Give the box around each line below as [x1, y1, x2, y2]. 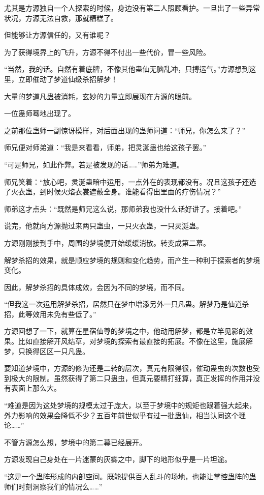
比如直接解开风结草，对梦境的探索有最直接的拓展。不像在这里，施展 [18, 336, 246, 346]
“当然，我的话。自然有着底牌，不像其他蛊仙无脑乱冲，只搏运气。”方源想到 [4, 64, 249, 74]
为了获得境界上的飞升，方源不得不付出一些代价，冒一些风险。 [4, 46, 210, 57]
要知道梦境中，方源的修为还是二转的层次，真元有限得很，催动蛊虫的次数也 [4, 363, 253, 373]
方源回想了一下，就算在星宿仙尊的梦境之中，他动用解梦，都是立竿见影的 [4, 326, 246, 336]
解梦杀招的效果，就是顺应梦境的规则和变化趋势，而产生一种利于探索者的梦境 [4, 254, 260, 265]
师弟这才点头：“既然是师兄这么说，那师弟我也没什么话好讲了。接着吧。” [4, 203, 242, 214]
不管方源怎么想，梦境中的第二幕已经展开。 [4, 436, 146, 447]
